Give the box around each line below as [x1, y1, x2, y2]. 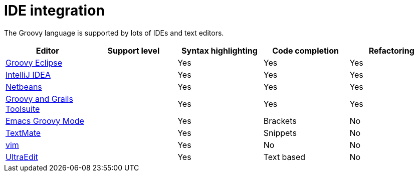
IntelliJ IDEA [6, 69, 51, 80]
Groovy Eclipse [6, 57, 63, 68]
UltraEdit [6, 151, 38, 162]
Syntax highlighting [181, 45, 258, 56]
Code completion [272, 45, 339, 56]
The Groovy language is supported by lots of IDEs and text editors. [4, 28, 224, 37]
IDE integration [4, 2, 105, 19]
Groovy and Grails [6, 93, 73, 104]
